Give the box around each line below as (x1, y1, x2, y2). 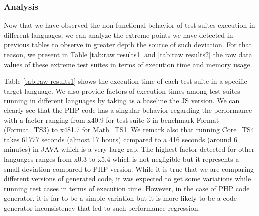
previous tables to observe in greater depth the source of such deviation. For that (4, 39, 252, 50)
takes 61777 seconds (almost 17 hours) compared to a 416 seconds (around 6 (4, 134, 238, 144)
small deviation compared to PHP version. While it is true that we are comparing (4, 163, 254, 174)
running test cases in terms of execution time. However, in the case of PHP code (4, 183, 250, 193)
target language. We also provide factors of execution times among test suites (4, 85, 240, 96)
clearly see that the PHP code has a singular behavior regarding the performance (4, 105, 252, 115)
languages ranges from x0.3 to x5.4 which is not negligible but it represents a (4, 153, 239, 164)
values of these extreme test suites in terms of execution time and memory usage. (4, 59, 252, 69)
